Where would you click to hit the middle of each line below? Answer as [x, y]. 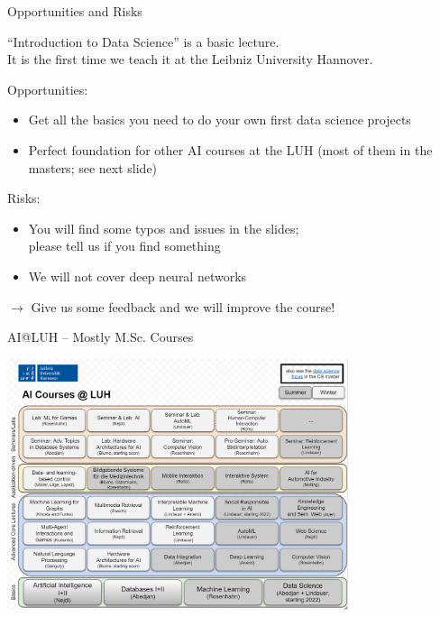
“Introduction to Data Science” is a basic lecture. [143, 41]
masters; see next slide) [93, 167]
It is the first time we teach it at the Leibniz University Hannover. [190, 59]
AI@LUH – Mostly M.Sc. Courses [101, 337]
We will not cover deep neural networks [137, 276]
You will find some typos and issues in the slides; [164, 228]
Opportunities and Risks [75, 11]
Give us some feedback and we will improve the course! [183, 306]
